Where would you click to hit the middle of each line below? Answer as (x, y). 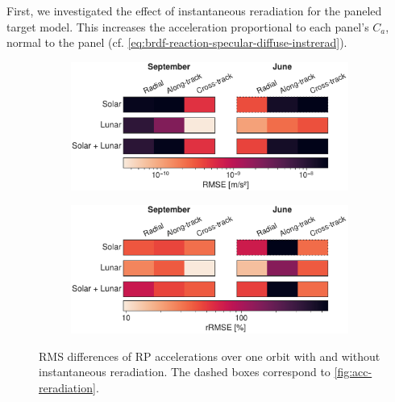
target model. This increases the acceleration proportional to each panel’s (188, 26)
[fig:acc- (353, 372)
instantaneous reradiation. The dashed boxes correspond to (185, 372)
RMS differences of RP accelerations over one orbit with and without (210, 356)
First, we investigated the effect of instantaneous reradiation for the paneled (194, 10)
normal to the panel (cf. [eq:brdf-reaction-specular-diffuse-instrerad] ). (177, 42)
